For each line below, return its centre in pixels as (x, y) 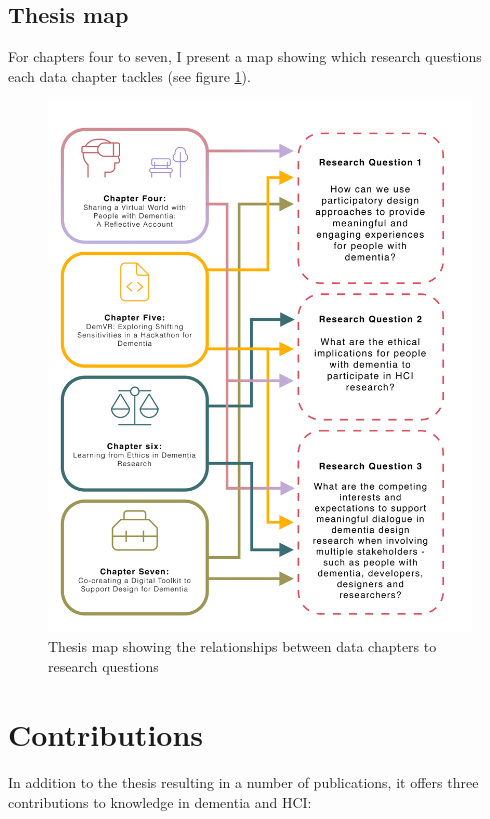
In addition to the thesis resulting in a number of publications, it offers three (243, 782)
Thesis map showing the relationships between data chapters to (242, 646)
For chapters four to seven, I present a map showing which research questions (245, 56)
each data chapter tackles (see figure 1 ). (129, 75)
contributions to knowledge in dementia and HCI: (160, 801)
